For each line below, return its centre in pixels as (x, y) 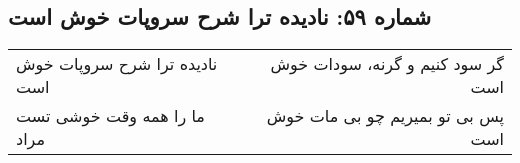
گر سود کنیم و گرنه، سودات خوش (387, 64)
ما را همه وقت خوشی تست (110, 116)
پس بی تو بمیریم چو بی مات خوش (385, 116)
